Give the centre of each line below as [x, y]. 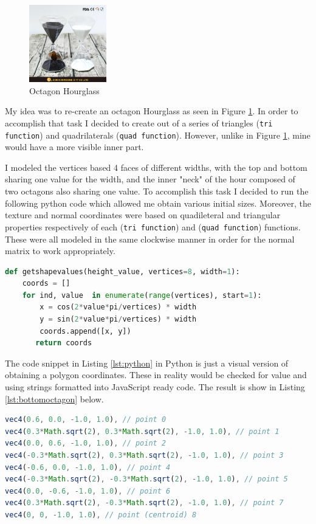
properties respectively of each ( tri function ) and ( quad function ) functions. [153, 226]
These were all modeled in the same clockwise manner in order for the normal [150, 239]
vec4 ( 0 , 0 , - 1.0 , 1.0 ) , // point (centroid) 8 [101, 515]
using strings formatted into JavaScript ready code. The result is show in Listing [155, 387]
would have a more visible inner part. [74, 147]
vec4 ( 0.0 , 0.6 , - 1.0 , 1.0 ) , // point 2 [86, 443]
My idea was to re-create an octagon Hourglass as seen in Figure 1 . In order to [152, 111]
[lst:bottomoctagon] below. [54, 398]
